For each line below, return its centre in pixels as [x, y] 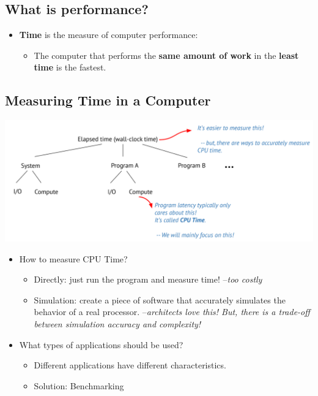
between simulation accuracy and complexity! [117, 324]
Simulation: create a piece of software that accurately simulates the [160, 299]
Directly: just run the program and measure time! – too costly [148, 279]
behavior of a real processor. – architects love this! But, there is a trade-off [172, 312]
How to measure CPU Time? [73, 258]
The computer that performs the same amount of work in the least [166, 55]
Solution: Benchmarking [79, 385]
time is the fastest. [70, 67]
